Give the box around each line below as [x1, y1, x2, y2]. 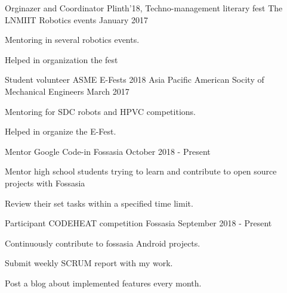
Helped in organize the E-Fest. [5, 125, 116, 138]
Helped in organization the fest [5, 53, 118, 66]
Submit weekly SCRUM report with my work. [5, 257, 173, 269]
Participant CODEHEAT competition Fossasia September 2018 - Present [5, 217, 272, 229]
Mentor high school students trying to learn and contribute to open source [5, 165, 277, 177]
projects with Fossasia [5, 176, 85, 189]
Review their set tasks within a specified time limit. [5, 197, 193, 209]
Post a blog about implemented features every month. [5, 276, 202, 289]
